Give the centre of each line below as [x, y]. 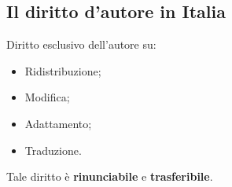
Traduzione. [53, 150]
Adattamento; [58, 123]
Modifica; [47, 97]
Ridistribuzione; [63, 70]
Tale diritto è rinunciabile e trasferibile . [110, 176]
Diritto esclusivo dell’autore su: [81, 44]
